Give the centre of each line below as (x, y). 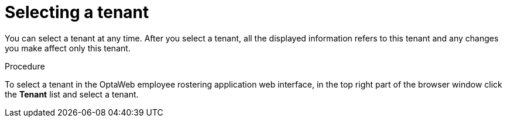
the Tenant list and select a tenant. (72, 94)
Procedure (25, 66)
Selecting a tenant (77, 12)
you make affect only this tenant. (68, 48)
